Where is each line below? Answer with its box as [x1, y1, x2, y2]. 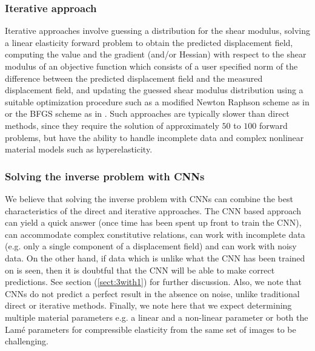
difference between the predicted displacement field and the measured [5, 71, 263, 84]
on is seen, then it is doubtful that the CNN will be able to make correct [5, 263, 275, 276]
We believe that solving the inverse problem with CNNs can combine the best [5, 192, 293, 205]
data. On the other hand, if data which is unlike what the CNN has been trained [5, 251, 305, 264]
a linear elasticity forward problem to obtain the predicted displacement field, [5, 36, 293, 48]
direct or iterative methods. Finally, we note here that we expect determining [5, 299, 292, 312]
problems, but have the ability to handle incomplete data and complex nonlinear [5, 131, 304, 143]
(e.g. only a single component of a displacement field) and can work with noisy [5, 240, 297, 252]
